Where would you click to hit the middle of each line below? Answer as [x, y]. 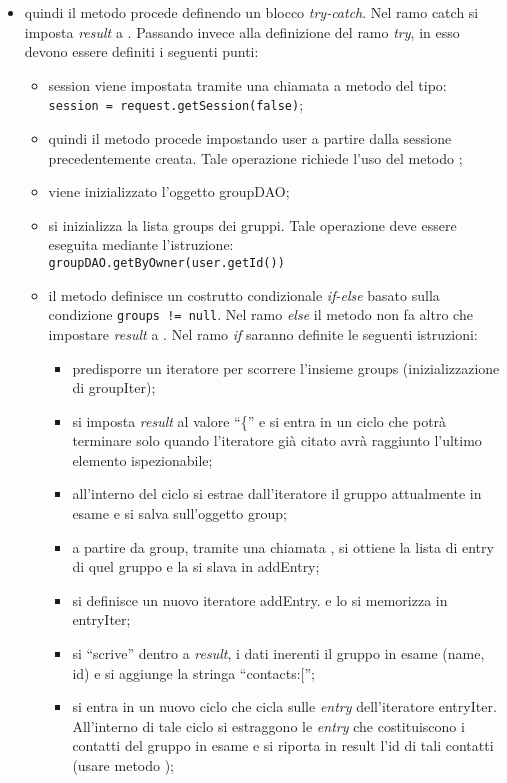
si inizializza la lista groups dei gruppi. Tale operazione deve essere [252, 224]
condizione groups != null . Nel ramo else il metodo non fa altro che [260, 314]
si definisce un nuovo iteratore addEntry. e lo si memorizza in [260, 599]
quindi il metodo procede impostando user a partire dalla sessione [250, 138]
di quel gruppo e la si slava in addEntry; [196, 566]
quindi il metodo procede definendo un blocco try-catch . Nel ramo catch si [251, 12]
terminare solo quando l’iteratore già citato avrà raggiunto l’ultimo [277, 440]
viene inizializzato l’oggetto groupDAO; [169, 191]
